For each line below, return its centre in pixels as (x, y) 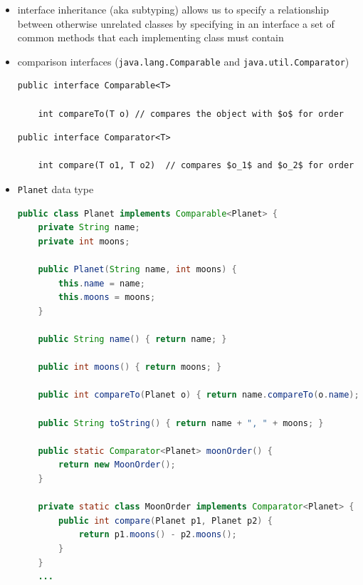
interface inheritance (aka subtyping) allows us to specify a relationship (173, 9)
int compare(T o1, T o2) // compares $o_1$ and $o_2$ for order (196, 166)
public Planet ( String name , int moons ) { (137, 270)
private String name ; (89, 228)
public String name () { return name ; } (132, 339)
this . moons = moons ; (107, 297)
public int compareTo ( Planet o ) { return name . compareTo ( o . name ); (199, 395)
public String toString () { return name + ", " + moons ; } (181, 423)
